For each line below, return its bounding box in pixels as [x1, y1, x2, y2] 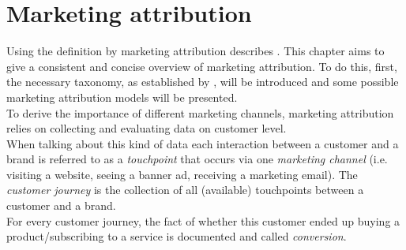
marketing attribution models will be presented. [6, 88, 238, 105]
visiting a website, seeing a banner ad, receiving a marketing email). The [6, 166, 358, 182]
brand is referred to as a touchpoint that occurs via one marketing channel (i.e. [6, 151, 388, 167]
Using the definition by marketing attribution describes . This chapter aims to [6, 43, 385, 59]
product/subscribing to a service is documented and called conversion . [6, 228, 347, 244]
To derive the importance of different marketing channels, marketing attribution [6, 104, 394, 121]
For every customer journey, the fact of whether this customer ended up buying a [6, 212, 400, 229]
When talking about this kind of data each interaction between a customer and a [6, 135, 399, 151]
